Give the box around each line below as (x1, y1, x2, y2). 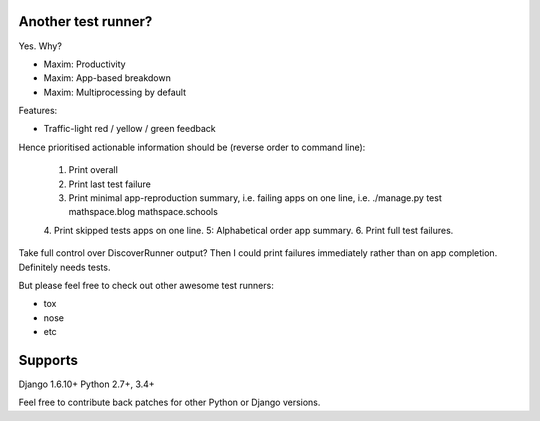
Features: (18, 105, 58, 117)
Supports (18, 351, 79, 369)
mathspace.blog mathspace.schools (68, 206, 219, 218)
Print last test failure (68, 178, 152, 190)
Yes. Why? (18, 40, 62, 52)
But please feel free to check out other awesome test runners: (18, 279, 274, 291)
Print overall (68, 164, 119, 176)
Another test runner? (18, 13, 153, 30)
